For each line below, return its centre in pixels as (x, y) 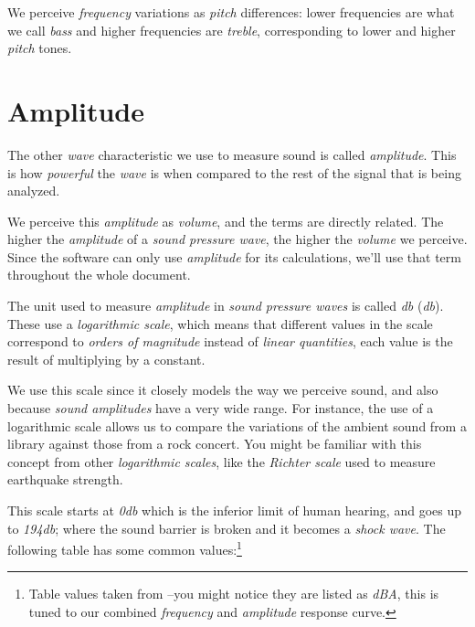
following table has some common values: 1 (125, 548)
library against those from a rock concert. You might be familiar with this (215, 444)
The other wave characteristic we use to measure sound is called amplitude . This (232, 154)
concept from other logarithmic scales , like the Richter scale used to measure (222, 461)
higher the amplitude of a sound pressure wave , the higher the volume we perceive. (237, 239)
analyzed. (34, 191)
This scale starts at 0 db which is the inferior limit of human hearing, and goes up (234, 510)
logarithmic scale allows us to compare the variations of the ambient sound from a (237, 425)
